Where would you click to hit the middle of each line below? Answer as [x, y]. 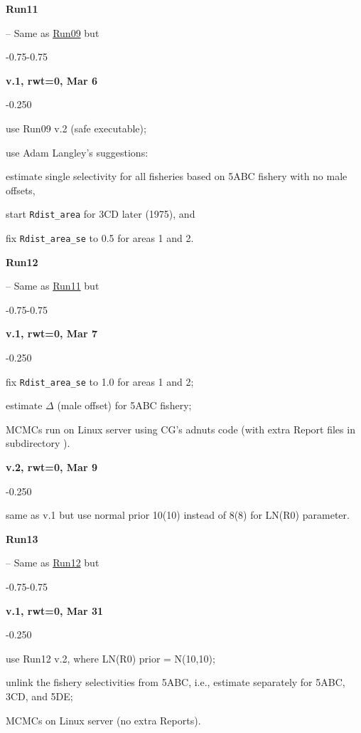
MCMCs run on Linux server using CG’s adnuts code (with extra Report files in [180, 429]
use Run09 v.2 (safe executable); [76, 128]
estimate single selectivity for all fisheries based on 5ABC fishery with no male [177, 176]
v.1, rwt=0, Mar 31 [54, 610]
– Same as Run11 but [53, 286]
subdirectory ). [38, 443]
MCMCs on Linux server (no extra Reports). [103, 720]
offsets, [21, 190]
